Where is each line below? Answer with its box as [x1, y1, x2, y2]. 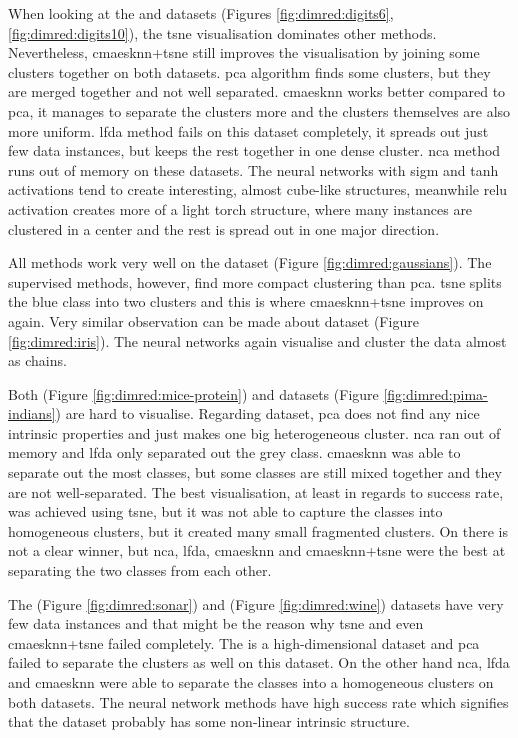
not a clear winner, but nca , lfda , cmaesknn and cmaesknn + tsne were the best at [8, 540, 506, 561]
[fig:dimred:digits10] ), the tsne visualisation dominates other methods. [8, 22, 437, 43]
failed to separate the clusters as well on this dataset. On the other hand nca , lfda [8, 652, 510, 673]
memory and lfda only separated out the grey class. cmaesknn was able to [8, 442, 461, 463]
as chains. [8, 350, 67, 371]
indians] [8, 403, 56, 424]
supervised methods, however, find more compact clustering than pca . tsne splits [8, 271, 502, 292]
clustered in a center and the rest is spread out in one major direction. [8, 218, 440, 239]
